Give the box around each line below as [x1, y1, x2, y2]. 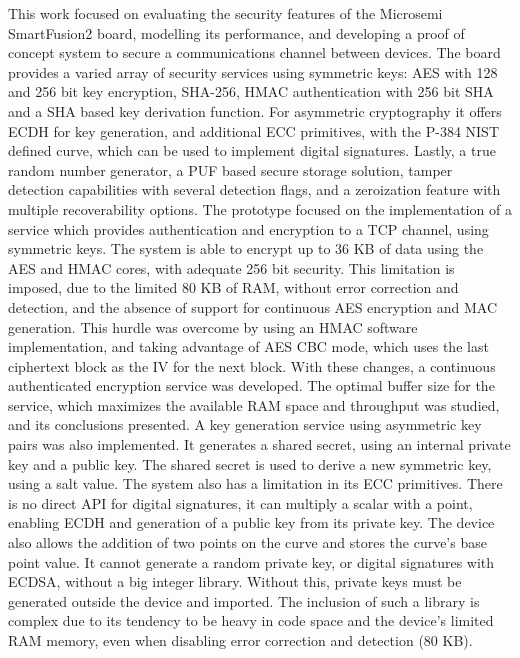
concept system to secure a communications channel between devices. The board [8, 42, 501, 63]
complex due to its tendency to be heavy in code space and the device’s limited [8, 610, 494, 631]
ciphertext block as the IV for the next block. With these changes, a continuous [8, 355, 496, 376]
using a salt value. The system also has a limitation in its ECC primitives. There [8, 473, 503, 494]
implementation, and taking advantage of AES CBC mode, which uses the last [8, 336, 489, 357]
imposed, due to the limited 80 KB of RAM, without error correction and [8, 277, 459, 298]
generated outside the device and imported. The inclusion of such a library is [8, 590, 480, 611]
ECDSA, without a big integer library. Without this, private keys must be [8, 571, 462, 592]
